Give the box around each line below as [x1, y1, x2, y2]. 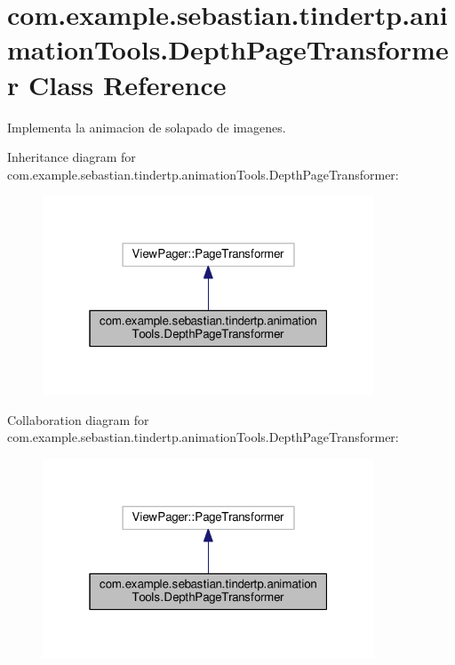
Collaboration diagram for [7, 410, 149, 429]
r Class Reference [7, 66, 227, 102]
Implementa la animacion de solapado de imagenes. [7, 117, 286, 136]
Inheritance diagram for [7, 148, 136, 166]
